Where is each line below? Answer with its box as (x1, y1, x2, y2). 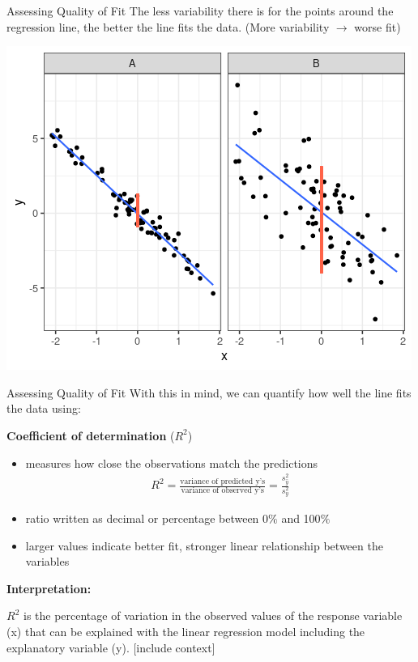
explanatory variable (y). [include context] (6, 639, 215, 656)
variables (25, 553, 70, 570)
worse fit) (354, 18, 401, 35)
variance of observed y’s (181, 486, 264, 495)
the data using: (6, 400, 81, 417)
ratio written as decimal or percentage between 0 (25, 510, 269, 527)
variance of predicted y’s (180, 477, 266, 486)
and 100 (281, 510, 321, 527)
